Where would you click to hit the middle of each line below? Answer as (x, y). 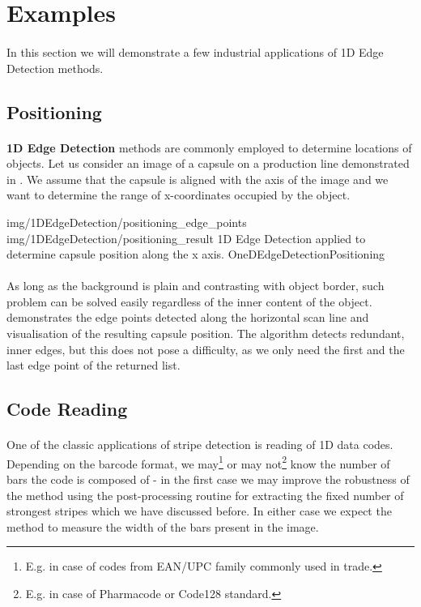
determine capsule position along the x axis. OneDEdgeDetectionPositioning (196, 254)
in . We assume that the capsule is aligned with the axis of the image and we (198, 179)
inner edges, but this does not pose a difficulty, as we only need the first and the (206, 349)
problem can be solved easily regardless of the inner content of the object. (189, 301)
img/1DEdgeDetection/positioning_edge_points (127, 222)
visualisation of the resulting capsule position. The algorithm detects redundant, (206, 333)
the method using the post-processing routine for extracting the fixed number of (205, 495)
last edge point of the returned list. (94, 365)
